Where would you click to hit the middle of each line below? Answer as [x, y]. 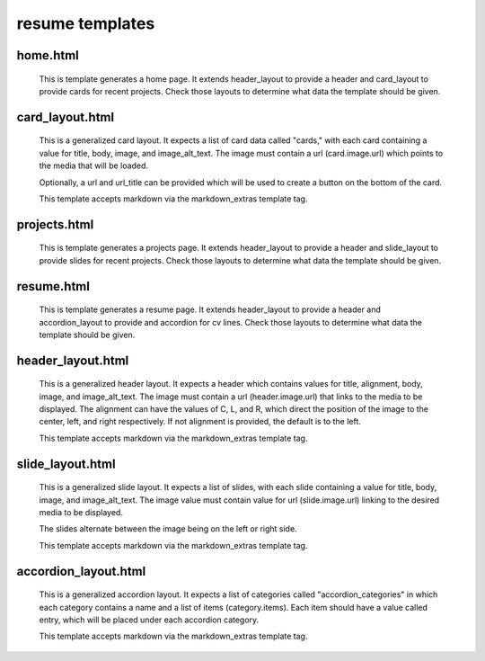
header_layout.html [73, 360]
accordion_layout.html [81, 571]
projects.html [55, 224]
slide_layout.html [66, 464]
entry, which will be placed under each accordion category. [149, 620]
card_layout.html [66, 117]
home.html [48, 55]
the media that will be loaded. [93, 165]
